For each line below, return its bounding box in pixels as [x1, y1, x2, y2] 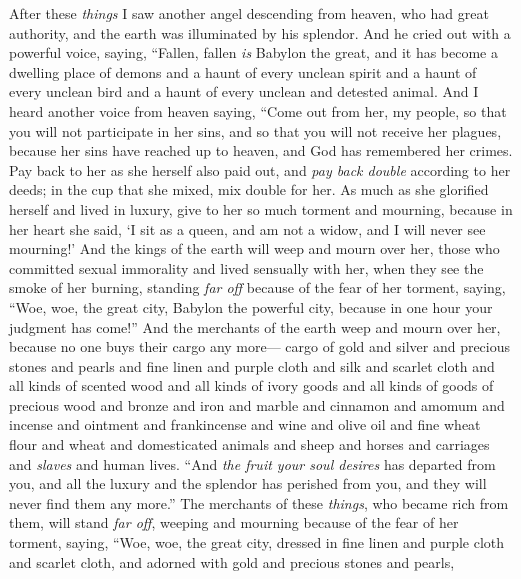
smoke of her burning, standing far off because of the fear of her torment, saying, [9, 277, 506, 298]
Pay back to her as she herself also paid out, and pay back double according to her [9, 159, 511, 180]
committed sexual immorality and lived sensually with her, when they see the [9, 257, 484, 278]
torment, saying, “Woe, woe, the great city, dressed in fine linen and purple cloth [9, 532, 505, 553]
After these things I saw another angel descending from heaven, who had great [9, 3, 489, 23]
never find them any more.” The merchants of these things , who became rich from [9, 492, 509, 513]
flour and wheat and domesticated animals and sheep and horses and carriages [9, 434, 490, 455]
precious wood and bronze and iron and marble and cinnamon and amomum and [9, 394, 505, 415]
